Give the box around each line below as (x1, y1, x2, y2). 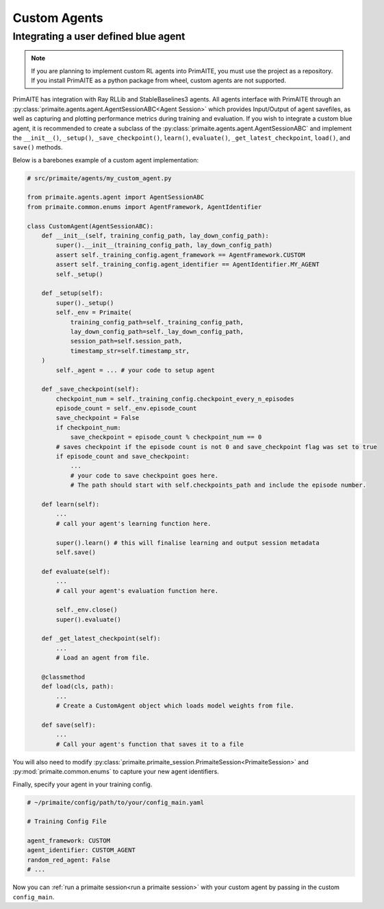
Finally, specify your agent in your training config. (12, 780, 153, 788)
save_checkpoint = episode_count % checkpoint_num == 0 (70, 433, 262, 441)
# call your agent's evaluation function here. (55, 587, 219, 594)
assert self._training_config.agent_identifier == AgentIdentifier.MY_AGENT (55, 260, 320, 269)
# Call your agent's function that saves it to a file (55, 740, 244, 748)
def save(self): (41, 720, 96, 729)
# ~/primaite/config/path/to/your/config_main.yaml (27, 799, 205, 806)
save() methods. (12, 143, 63, 151)
